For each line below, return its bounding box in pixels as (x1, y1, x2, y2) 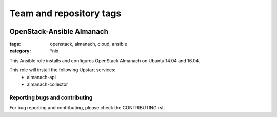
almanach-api (27, 74, 56, 80)
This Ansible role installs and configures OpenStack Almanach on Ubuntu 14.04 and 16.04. (9, 57, 200, 64)
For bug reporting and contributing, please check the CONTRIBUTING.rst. (9, 105, 165, 111)
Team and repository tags (9, 8, 122, 19)
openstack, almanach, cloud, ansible (50, 41, 128, 47)
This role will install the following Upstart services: (9, 67, 116, 73)
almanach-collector (27, 81, 68, 87)
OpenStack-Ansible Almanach (9, 27, 109, 36)
